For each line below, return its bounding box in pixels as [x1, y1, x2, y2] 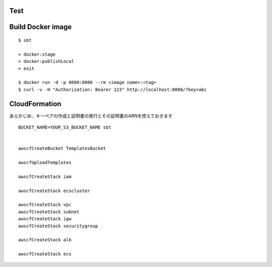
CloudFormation [9, 100, 61, 108]
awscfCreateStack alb [18, 237, 72, 243]
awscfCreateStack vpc [18, 202, 72, 208]
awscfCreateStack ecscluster [18, 188, 90, 194]
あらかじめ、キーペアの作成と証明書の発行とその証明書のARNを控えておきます [9, 113, 173, 119]
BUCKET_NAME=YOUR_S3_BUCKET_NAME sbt [18, 125, 112, 130]
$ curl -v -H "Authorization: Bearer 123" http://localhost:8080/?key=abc [18, 86, 207, 93]
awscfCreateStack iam [18, 173, 72, 180]
